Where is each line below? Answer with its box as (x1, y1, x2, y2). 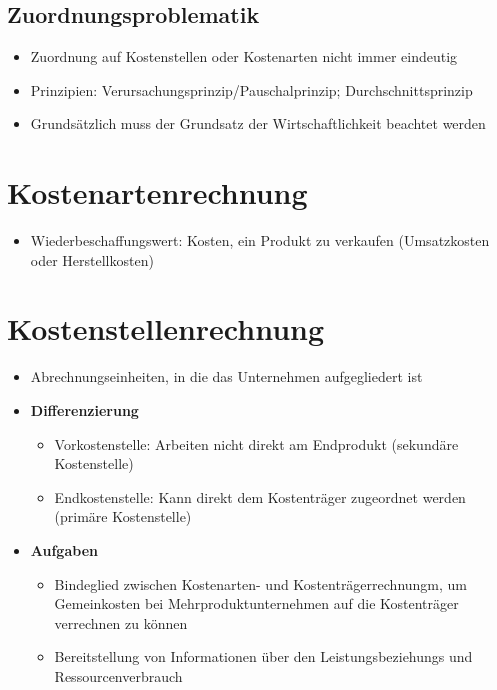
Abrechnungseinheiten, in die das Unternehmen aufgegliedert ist (30, 366, 423, 387)
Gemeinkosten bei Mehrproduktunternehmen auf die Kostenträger (54, 593, 459, 614)
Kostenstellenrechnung (7, 308, 325, 349)
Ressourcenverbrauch (54, 665, 183, 686)
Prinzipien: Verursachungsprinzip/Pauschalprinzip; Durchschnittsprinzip (30, 79, 473, 100)
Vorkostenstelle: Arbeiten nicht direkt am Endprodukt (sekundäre (54, 433, 459, 454)
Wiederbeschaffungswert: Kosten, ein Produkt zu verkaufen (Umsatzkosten (30, 230, 490, 251)
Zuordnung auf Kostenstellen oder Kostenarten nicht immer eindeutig (30, 46, 458, 67)
